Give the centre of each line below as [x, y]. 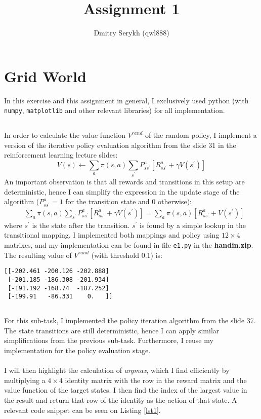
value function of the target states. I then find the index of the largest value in [126, 390]
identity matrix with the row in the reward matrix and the [156, 380]
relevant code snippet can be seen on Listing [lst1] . [82, 410]
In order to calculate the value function [65, 135]
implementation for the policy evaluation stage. [77, 350]
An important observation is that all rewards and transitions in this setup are [124, 181]
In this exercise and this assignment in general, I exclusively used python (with [126, 100]
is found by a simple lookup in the [193, 225]
